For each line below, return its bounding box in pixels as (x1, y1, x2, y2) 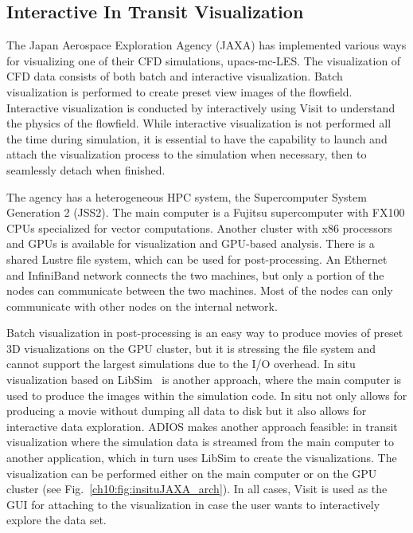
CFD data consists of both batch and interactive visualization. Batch (6, 68, 343, 84)
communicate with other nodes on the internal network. (6, 297, 278, 314)
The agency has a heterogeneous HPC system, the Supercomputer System (6, 188, 367, 205)
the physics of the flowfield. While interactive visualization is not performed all (6, 115, 392, 131)
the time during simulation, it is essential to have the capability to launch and (6, 130, 388, 147)
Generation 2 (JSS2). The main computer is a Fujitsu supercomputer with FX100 (6, 204, 405, 221)
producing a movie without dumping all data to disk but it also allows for (6, 402, 367, 419)
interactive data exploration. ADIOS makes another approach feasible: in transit (6, 417, 398, 434)
